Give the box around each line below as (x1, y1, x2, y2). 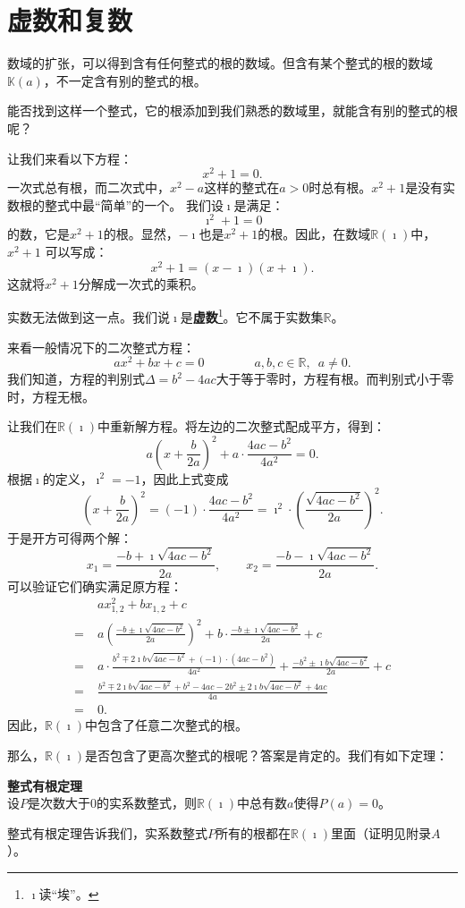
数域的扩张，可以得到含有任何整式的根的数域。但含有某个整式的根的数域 (7, 54, 433, 72)
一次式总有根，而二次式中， (7, 178, 170, 197)
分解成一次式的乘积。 (78, 274, 204, 293)
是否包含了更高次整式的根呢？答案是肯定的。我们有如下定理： (85, 745, 449, 764)
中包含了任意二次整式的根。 (85, 716, 249, 734)
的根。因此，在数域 (258, 225, 371, 243)
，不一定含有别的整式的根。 (43, 71, 207, 89)
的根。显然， (103, 225, 179, 243)
